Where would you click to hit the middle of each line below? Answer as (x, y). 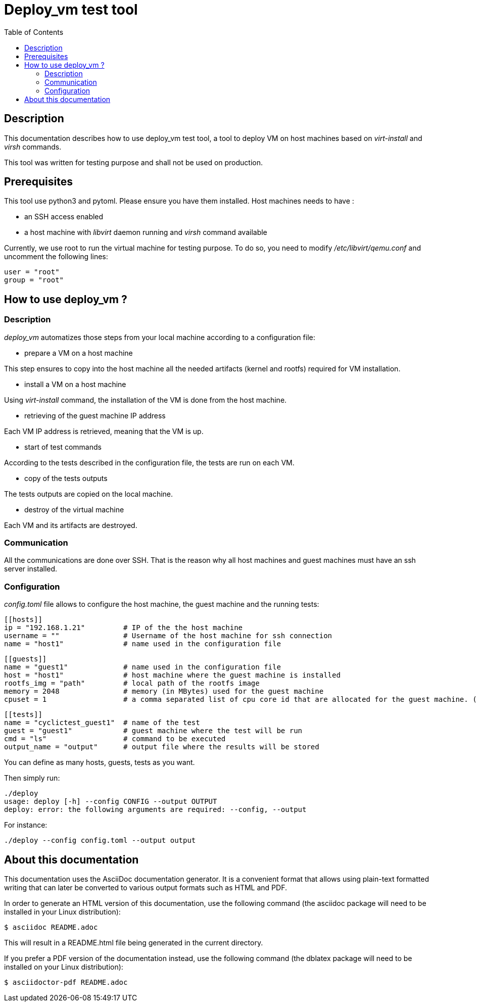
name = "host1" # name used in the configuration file (142, 644)
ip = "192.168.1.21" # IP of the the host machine (124, 628)
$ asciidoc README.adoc (51, 927)
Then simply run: (32, 778)
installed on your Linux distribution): (64, 967)
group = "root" (34, 280)
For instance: (26, 825)
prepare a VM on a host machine (79, 353)
